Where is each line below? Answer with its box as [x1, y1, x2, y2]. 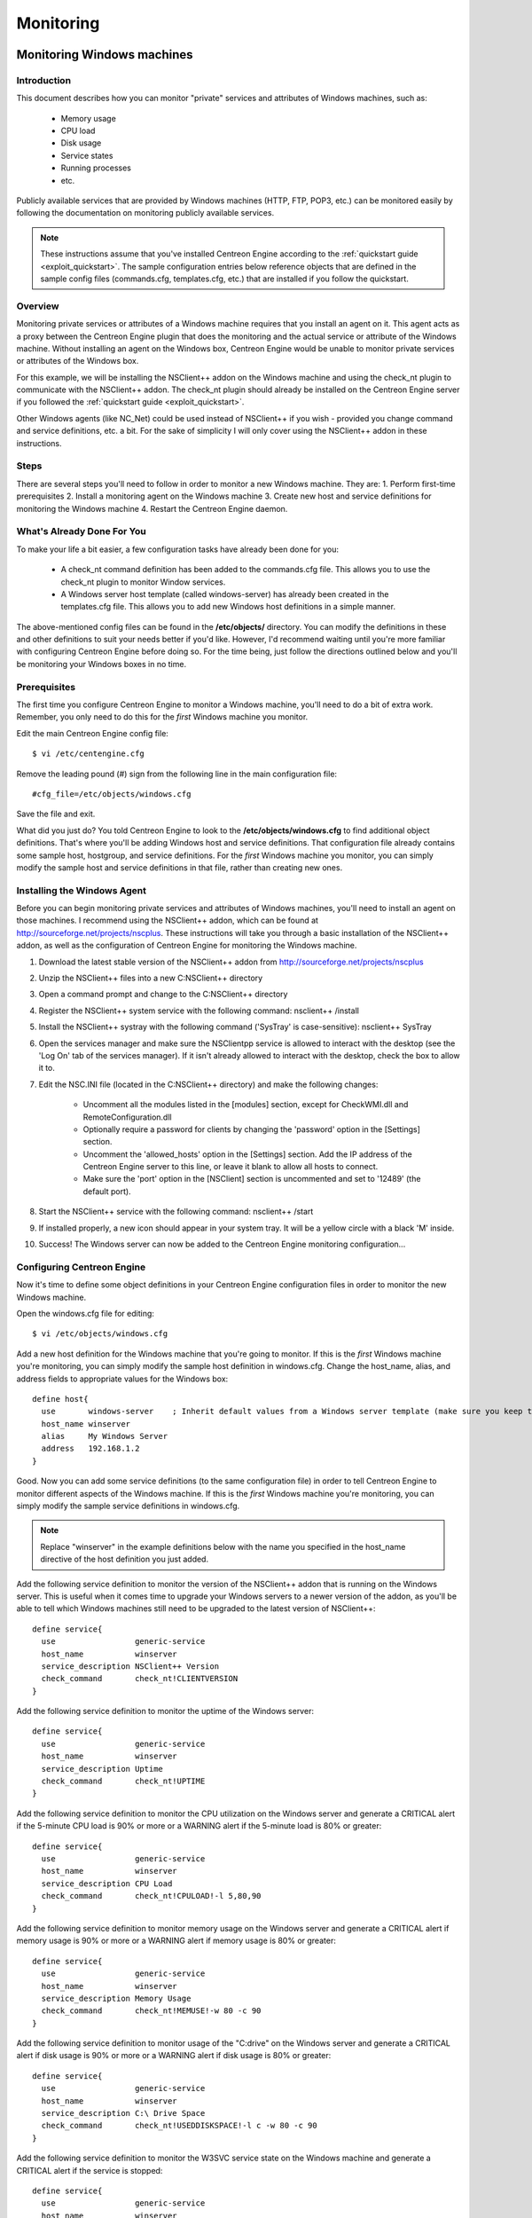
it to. [38, 1063, 55, 1074]
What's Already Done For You [16, 525, 146, 538]
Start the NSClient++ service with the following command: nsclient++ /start [38, 1207, 314, 1217]
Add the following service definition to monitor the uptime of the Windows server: [16, 1706, 315, 1717]
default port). [82, 1185, 132, 1197]
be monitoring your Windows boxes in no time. [16, 658, 186, 669]
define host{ [32, 1394, 89, 1404]
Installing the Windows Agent [16, 884, 146, 896]
